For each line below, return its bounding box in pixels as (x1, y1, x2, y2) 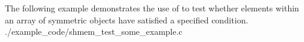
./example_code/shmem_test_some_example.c (5, 25, 183, 38)
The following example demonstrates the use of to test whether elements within (5, 2, 299, 14)
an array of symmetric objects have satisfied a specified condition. (5, 13, 248, 26)
